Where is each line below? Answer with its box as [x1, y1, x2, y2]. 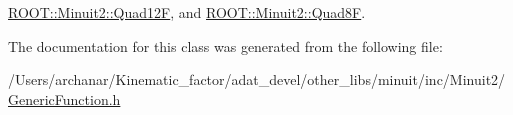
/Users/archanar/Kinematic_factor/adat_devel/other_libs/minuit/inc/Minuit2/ [8, 69, 506, 90]
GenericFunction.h [8, 88, 121, 109]
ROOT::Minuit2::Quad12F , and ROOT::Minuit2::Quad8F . [8, 2, 366, 22]
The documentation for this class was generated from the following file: [8, 35, 443, 56]
